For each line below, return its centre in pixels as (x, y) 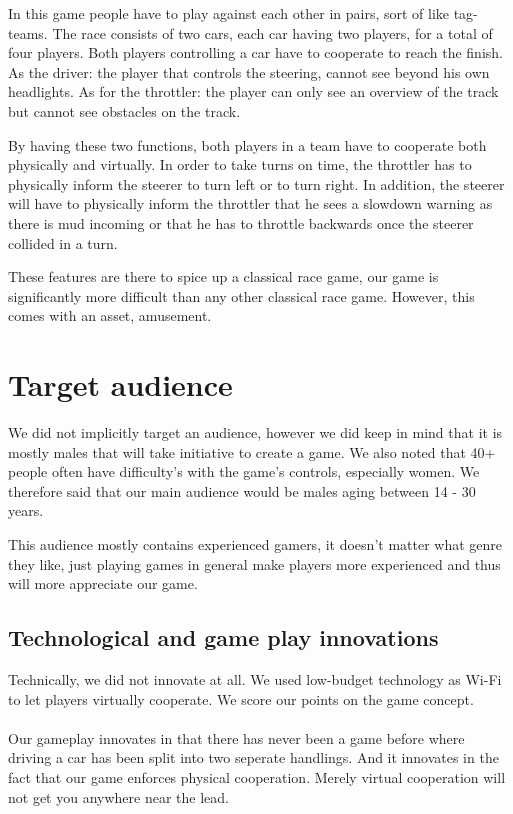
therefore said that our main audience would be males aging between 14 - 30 (242, 490)
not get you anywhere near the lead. (118, 796)
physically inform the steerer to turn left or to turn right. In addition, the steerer (256, 183)
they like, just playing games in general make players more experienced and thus (254, 563)
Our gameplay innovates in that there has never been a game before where (236, 737)
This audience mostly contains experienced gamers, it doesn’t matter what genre (255, 544)
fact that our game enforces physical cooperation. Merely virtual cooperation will (257, 776)
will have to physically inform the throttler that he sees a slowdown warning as (250, 203)
